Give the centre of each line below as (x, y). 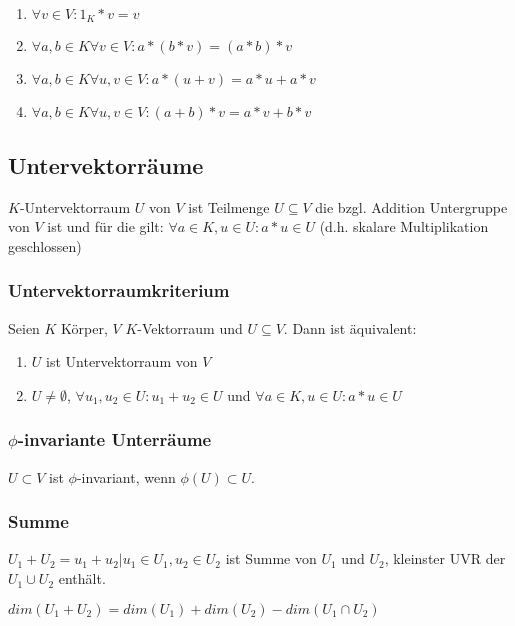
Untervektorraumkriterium (119, 290)
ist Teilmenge (229, 206)
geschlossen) (45, 245)
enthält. (82, 578)
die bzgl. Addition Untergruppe (411, 206)
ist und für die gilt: (105, 226)
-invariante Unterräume (114, 439)
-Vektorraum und (190, 327)
